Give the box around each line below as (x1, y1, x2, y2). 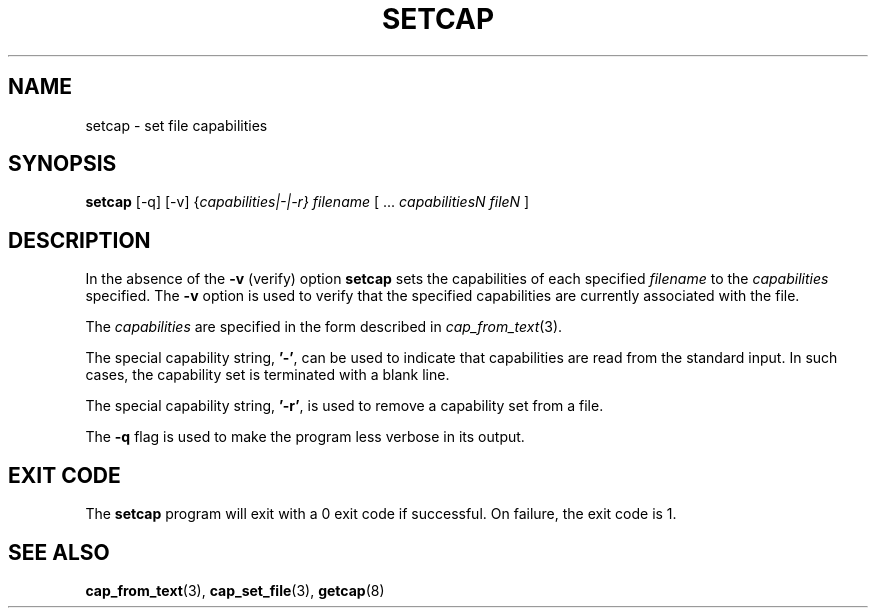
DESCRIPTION (8, 227, 151, 253)
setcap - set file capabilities (85, 116, 268, 134)
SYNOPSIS (8, 151, 117, 177)
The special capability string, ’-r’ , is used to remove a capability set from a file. (85, 397, 604, 415)
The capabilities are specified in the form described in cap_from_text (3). (85, 318, 563, 336)
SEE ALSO (8, 539, 110, 565)
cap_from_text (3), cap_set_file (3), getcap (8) (85, 581, 385, 599)
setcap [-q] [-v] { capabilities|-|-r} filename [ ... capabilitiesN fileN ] (85, 193, 530, 211)
